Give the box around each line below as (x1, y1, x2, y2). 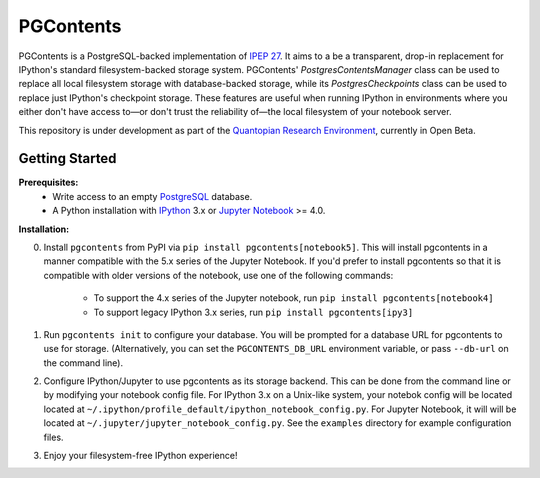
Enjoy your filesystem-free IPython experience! (43, 450, 238, 462)
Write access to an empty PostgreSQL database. (52, 190, 253, 202)
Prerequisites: (18, 176, 79, 189)
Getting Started (18, 150, 117, 167)
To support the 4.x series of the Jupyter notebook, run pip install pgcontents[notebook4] (93, 292, 494, 304)
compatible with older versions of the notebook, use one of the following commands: (43, 269, 394, 281)
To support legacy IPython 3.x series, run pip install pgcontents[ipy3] (93, 306, 414, 318)
